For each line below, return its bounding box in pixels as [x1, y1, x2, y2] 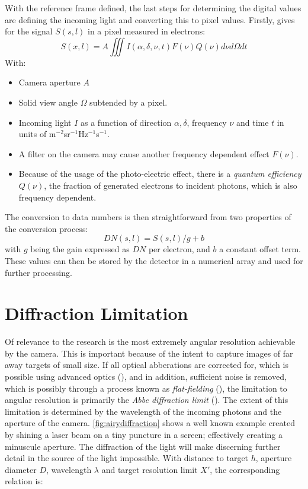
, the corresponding [210, 463, 280, 475]
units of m [18, 128, 56, 140]
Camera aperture [18, 76, 81, 88]
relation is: [5, 475, 43, 487]
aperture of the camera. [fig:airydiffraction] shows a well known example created [5, 417, 296, 429]
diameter [5, 463, 37, 475]
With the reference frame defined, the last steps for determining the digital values [5, 2, 301, 14]
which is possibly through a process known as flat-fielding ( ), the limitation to [5, 382, 287, 394]
